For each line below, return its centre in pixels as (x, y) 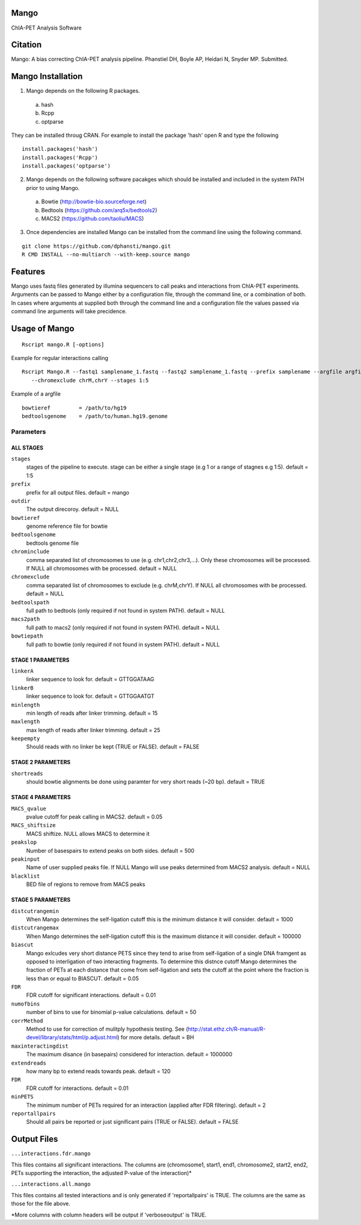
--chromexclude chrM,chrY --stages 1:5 (90, 380)
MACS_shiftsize (34, 825)
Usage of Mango (43, 329)
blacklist (26, 876)
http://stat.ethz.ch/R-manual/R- (227, 1029)
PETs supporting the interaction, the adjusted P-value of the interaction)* (101, 1173)
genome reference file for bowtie (67, 526)
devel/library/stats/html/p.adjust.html (72, 1037)
